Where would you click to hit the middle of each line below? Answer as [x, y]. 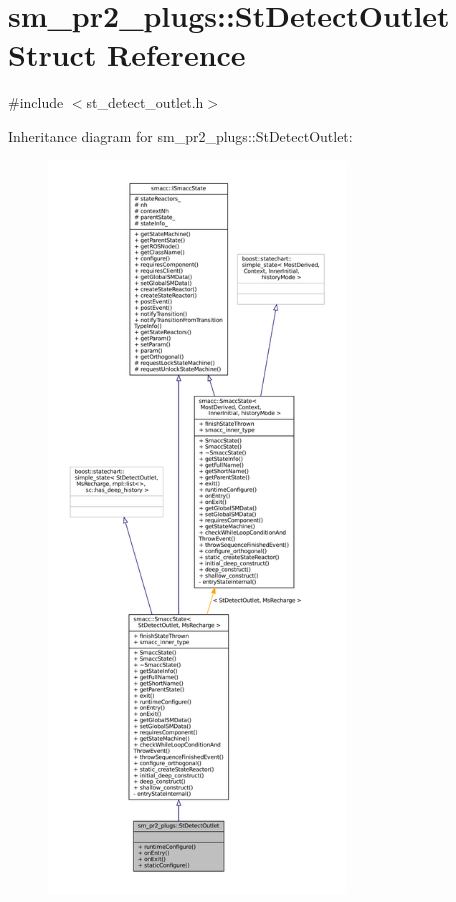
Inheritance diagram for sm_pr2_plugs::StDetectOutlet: [180, 135]
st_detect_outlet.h [145, 102]
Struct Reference [127, 54]
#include [36, 102]
